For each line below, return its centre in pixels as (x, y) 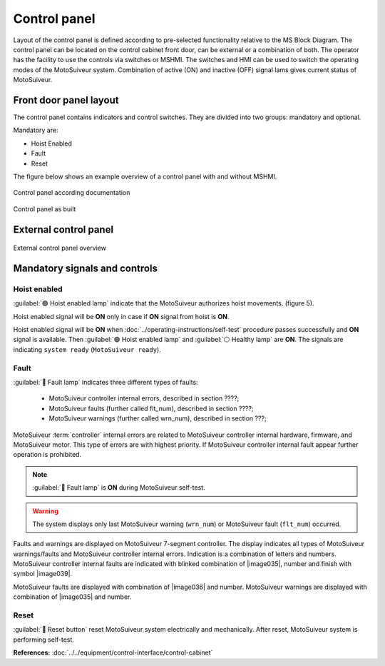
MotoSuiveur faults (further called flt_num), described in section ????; (151, 408)
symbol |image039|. (43, 574)
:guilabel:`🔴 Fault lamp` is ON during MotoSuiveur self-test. (119, 488)
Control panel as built (45, 209)
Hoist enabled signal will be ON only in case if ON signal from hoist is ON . (121, 316)
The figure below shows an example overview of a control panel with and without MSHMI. (145, 176)
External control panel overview (60, 248)
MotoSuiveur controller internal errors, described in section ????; (144, 398)
